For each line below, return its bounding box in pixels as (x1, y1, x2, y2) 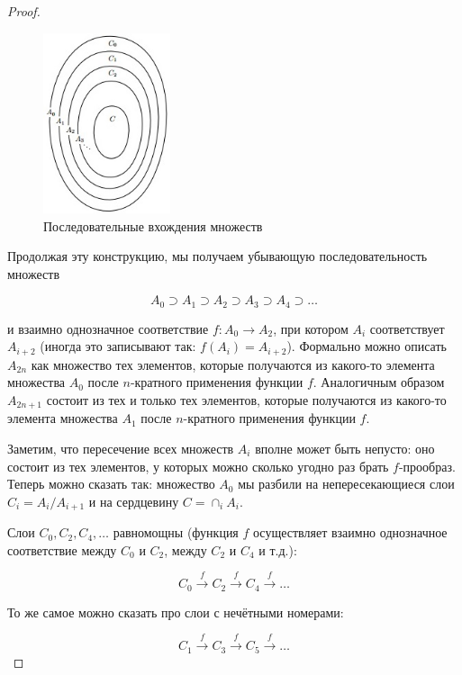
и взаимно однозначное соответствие (7, 319, 209, 337)
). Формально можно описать (286, 337, 447, 355)
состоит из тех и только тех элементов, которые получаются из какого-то (46, 390, 447, 409)
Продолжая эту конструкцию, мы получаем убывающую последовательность (7, 247, 428, 265)
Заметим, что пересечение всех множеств (7, 439, 234, 458)
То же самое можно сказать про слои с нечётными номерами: (7, 602, 344, 621)
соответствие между (7, 540, 117, 559)
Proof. (7, 2, 41, 20)
